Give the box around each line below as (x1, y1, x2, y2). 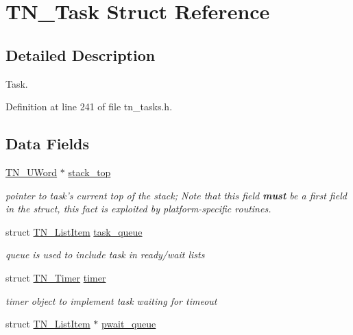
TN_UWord (5, 164, 58, 179)
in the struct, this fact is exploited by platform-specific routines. (5, 201, 271, 216)
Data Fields (5, 133, 90, 154)
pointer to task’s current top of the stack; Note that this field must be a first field (5, 188, 347, 202)
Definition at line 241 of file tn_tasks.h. (5, 99, 173, 114)
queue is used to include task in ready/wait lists (5, 247, 205, 262)
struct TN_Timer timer (5, 270, 106, 284)
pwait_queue (101, 317, 156, 331)
